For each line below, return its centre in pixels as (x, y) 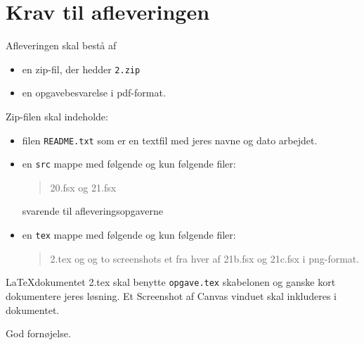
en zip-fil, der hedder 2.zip (81, 69)
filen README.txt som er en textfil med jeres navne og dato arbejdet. (170, 140)
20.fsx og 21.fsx (83, 187)
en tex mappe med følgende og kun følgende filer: (129, 235)
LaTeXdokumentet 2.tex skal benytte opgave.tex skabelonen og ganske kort (171, 282)
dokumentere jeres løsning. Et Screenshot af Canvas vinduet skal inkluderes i (171, 295)
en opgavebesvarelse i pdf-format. (94, 93)
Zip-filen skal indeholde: (57, 116)
